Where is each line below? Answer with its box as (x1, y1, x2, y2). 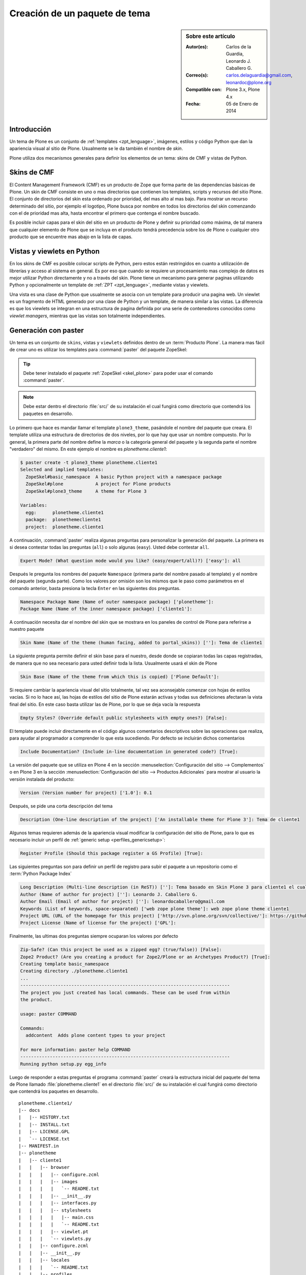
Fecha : (186, 100, 201, 107)
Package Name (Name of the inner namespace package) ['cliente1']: (20, 606, 193, 612)
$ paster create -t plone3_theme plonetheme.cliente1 (20, 460, 158, 466)
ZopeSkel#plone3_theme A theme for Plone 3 (25, 488, 147, 494)
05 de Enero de (226, 100, 259, 107)
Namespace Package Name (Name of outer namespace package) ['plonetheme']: (20, 599, 214, 604)
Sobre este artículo (186, 33, 236, 40)
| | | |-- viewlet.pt (18, 1229, 89, 1234)
